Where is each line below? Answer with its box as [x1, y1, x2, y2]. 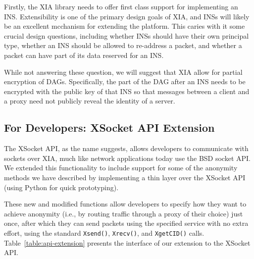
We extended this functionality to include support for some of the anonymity [4, 162, 238, 173]
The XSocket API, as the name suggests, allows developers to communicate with [4, 143, 249, 154]
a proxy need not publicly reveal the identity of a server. [4, 96, 175, 106]
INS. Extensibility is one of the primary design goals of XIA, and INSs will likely [4, 11, 250, 21]
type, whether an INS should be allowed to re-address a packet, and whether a [4, 40, 242, 51]
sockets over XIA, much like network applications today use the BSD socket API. [4, 153, 251, 163]
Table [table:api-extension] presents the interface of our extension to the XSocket [4, 237, 251, 248]
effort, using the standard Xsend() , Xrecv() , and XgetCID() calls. [4, 227, 204, 238]
